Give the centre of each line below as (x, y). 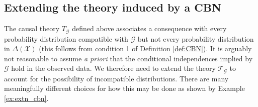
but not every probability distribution (196, 38)
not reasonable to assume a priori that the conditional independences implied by (128, 58)
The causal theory (32, 28)
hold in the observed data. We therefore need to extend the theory (113, 68)
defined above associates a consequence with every (149, 28)
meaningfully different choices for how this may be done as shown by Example (124, 88)
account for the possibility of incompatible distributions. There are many (116, 78)
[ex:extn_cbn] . (26, 98)
